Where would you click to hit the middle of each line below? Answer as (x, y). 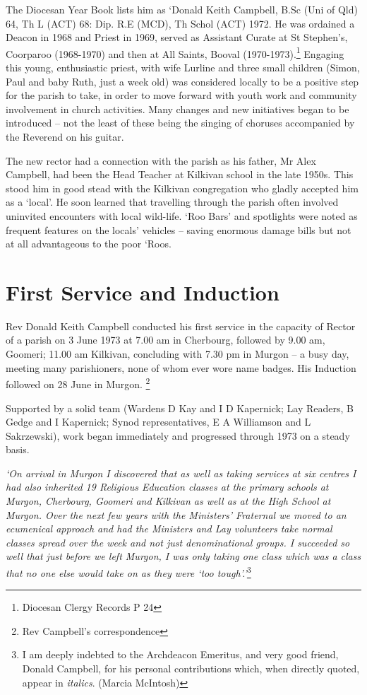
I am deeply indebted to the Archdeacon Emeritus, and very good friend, (180, 654)
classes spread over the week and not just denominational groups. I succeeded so (178, 542)
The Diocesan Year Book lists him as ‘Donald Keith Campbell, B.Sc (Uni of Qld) (182, 9)
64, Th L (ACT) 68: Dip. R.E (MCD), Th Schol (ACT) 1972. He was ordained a (180, 23)
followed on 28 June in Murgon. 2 (78, 383)
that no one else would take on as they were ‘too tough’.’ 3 (128, 572)
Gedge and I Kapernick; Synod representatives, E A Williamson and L (158, 422)
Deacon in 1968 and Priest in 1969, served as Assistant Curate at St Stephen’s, (177, 37)
